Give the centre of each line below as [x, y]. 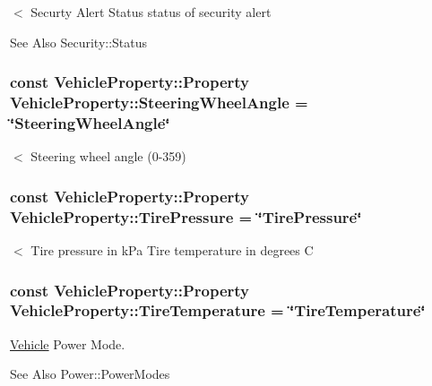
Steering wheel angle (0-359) [108, 156]
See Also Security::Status [79, 42]
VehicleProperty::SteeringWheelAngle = [159, 103]
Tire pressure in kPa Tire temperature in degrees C [172, 249]
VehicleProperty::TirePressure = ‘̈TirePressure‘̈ [186, 216]
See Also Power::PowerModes [90, 374]
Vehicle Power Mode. [68, 343]
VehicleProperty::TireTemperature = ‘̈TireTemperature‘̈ [218, 310]
